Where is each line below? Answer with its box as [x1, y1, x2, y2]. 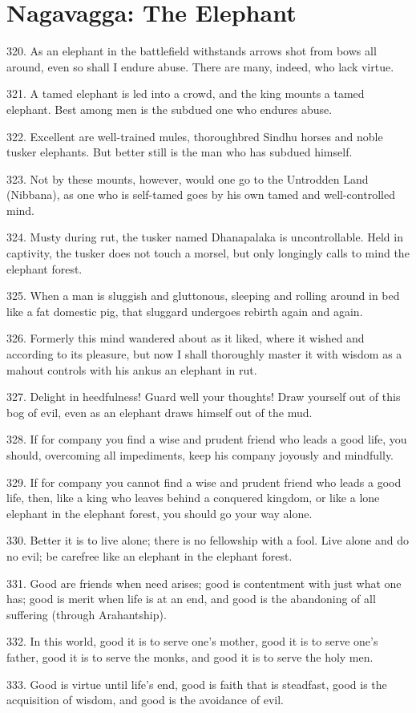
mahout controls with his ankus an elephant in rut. [6, 361, 257, 378]
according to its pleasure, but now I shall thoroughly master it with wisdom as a [6, 346, 402, 363]
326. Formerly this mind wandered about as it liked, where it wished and [6, 330, 365, 346]
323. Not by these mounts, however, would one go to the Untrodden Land [6, 170, 369, 187]
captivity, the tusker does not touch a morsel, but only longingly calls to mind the [6, 245, 410, 261]
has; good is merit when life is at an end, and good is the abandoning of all [6, 590, 376, 607]
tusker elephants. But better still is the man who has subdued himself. [6, 144, 353, 160]
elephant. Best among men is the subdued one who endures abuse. [6, 100, 333, 117]
